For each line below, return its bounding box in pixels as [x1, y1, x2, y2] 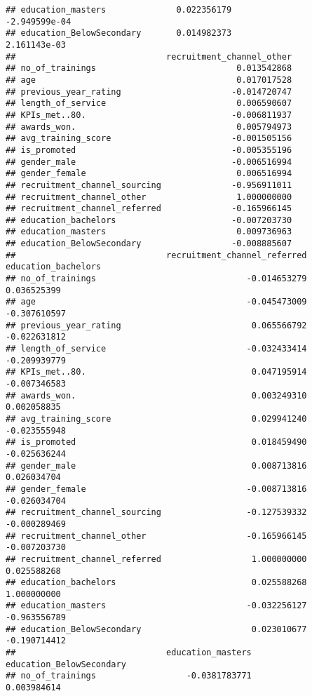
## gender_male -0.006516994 [6, 156, 292, 167]
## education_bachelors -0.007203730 [6, 215, 292, 225]
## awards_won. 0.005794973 [6, 121, 292, 132]
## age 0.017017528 [6, 74, 292, 85]
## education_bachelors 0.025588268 [6, 577, 307, 588]
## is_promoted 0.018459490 [6, 437, 307, 448]
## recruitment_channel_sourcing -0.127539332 [6, 507, 307, 518]
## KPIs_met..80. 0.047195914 [6, 367, 307, 377]
